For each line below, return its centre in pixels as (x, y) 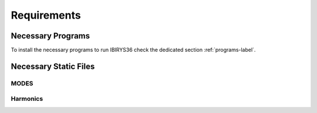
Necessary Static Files (53, 66)
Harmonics (27, 99)
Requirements (46, 15)
